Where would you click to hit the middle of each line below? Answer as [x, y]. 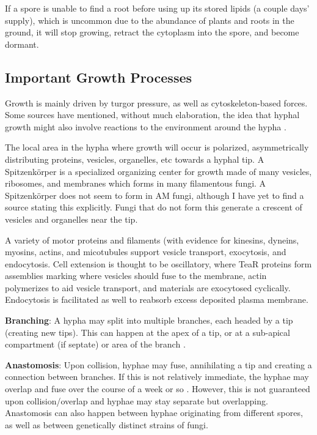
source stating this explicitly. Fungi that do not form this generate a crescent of [154, 207]
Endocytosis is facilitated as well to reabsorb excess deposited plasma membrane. [157, 299]
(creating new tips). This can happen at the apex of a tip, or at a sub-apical [148, 332]
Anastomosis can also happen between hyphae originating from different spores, [154, 413]
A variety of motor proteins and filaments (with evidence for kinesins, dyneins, [152, 240]
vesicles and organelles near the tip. [71, 219]
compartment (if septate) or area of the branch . [95, 344]
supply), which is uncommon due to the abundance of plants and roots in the [150, 20]
